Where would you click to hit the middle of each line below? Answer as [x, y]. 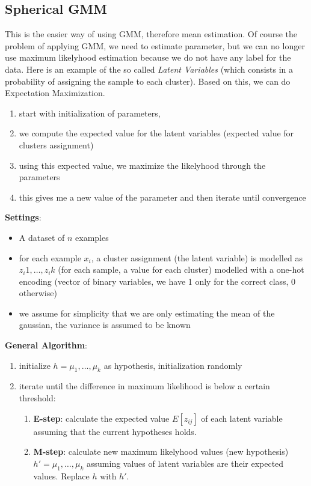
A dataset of [42, 237]
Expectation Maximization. [55, 93]
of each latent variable [242, 418]
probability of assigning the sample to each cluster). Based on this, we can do [148, 81]
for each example [50, 257]
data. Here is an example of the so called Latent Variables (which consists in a [149, 69]
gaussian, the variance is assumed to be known [105, 325]
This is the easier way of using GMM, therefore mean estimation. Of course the [151, 34]
